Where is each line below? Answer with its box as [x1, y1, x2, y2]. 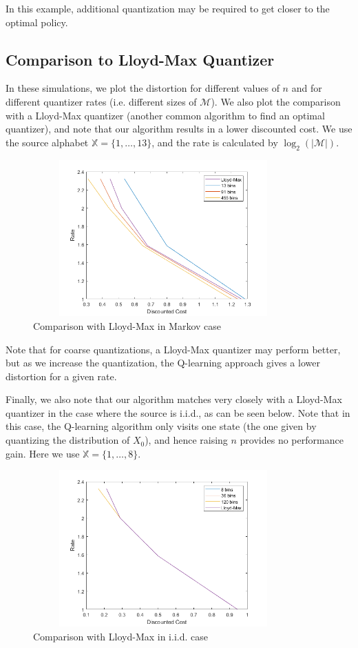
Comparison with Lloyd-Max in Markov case [33, 318, 222, 333]
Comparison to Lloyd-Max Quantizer [6, 48, 275, 70]
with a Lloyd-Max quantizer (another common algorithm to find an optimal [6, 108, 325, 122]
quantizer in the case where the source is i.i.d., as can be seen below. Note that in [6, 405, 350, 420]
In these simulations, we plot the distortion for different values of [6, 81, 280, 95]
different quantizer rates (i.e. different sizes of [6, 94, 197, 108]
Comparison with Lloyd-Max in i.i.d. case [33, 629, 208, 643]
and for [291, 81, 322, 95]
